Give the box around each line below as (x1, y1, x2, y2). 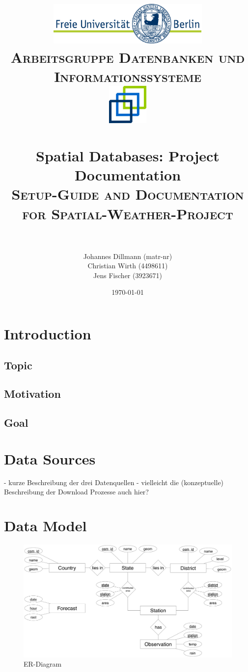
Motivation (4, 386, 61, 401)
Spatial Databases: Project (36, 146, 220, 166)
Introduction (4, 324, 91, 344)
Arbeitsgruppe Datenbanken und (10, 47, 245, 67)
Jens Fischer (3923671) (93, 270, 162, 280)
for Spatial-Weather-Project (22, 203, 233, 223)
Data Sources (4, 448, 96, 468)
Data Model (4, 516, 87, 536)
